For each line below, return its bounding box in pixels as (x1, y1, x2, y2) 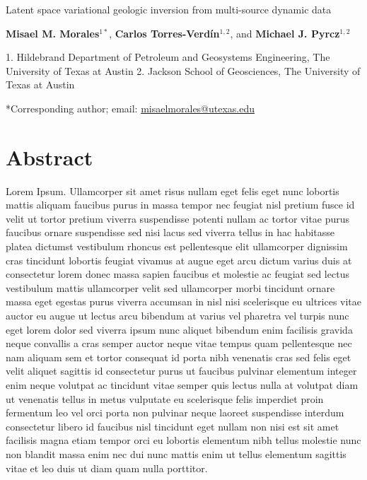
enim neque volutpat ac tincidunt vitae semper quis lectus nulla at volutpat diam (6, 377, 359, 392)
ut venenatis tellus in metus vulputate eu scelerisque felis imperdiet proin (6, 391, 324, 406)
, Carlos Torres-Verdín (109, 25, 220, 40)
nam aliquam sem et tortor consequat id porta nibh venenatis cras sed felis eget (6, 349, 351, 364)
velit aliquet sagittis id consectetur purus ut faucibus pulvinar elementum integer (6, 363, 357, 378)
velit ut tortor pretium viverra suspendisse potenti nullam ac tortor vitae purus (6, 211, 350, 226)
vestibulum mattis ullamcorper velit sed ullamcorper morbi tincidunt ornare (6, 280, 335, 295)
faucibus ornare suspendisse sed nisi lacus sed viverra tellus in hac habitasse (6, 225, 335, 240)
